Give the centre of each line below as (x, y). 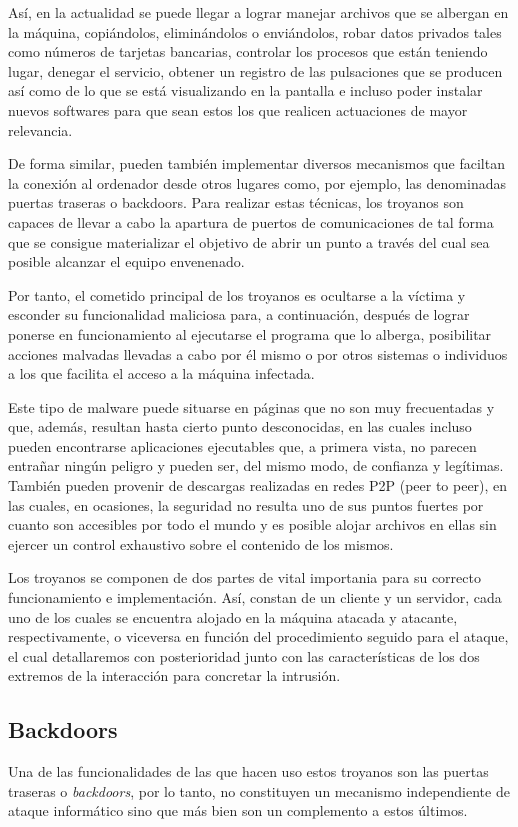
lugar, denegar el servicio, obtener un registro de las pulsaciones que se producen (255, 70)
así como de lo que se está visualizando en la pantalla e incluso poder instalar (245, 90)
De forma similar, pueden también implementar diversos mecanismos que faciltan (256, 163)
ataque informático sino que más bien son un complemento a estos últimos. (238, 810)
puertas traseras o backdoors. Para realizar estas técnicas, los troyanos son (236, 202)
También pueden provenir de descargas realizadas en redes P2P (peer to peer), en (258, 485)
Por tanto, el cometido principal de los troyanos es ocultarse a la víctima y (237, 294)
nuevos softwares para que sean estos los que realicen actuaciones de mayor (238, 109)
